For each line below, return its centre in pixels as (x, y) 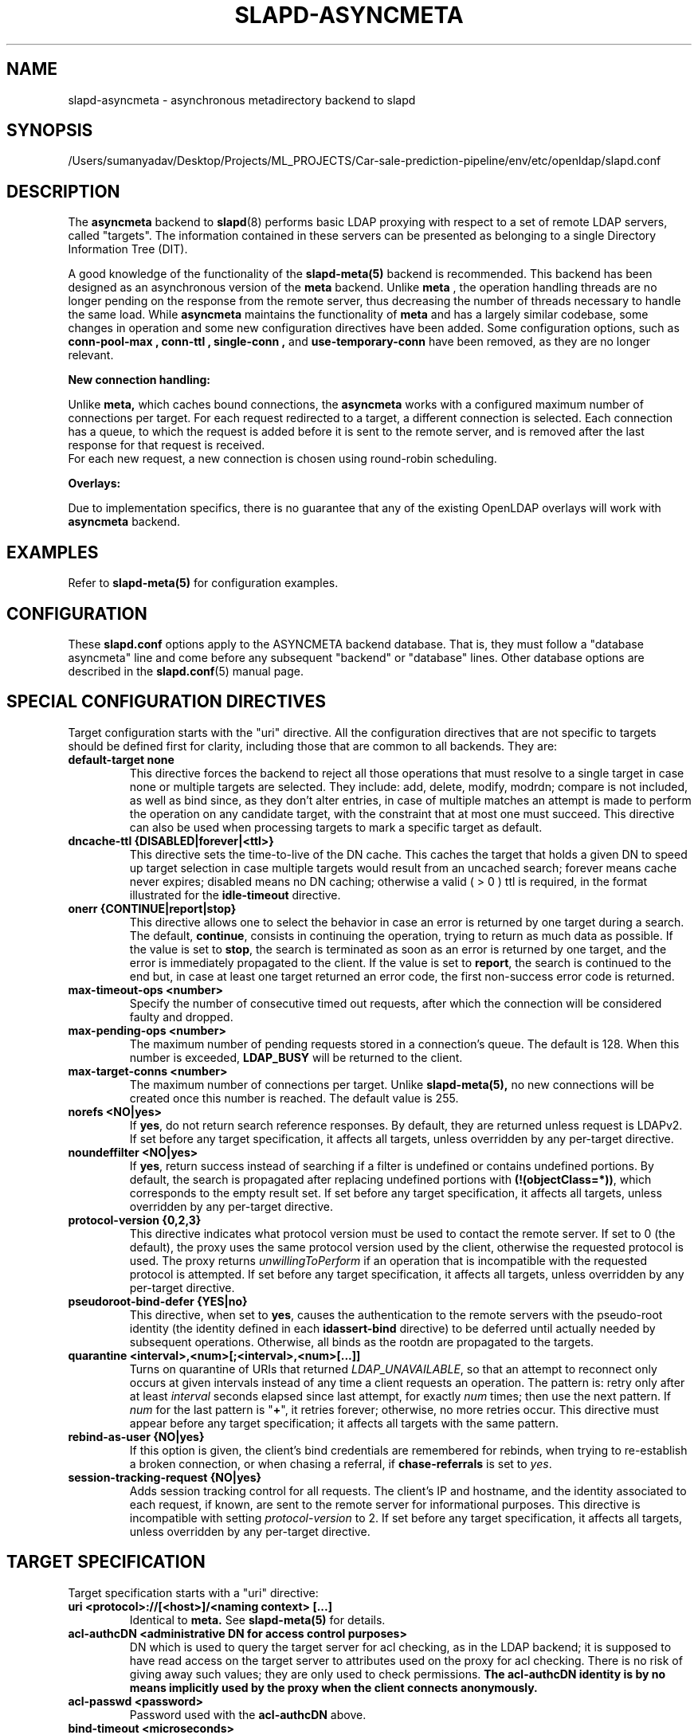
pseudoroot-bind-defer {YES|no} (158, 1301)
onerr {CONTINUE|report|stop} (152, 908)
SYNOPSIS (50, 131)
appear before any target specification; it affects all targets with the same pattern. (344, 1423)
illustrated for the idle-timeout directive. (235, 895)
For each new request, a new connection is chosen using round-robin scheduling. (282, 459)
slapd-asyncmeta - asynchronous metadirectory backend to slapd (242, 100)
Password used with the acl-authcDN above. (248, 1714)
